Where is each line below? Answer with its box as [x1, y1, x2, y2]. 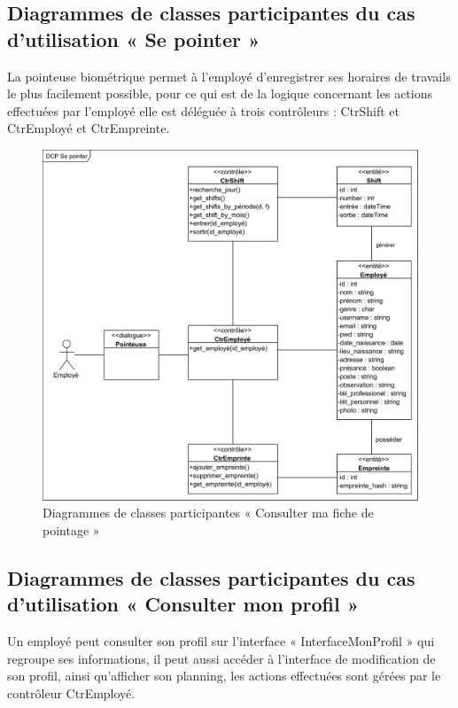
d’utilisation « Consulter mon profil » [7, 590, 360, 618]
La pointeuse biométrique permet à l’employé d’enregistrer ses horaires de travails [7, 66, 451, 85]
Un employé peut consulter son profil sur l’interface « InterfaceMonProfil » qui [7, 632, 435, 650]
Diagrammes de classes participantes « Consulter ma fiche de [43, 503, 374, 522]
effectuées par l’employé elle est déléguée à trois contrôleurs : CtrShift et [7, 101, 400, 120]
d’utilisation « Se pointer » [7, 25, 260, 52]
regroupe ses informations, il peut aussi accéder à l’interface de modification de [7, 649, 436, 667]
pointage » [43, 521, 100, 539]
